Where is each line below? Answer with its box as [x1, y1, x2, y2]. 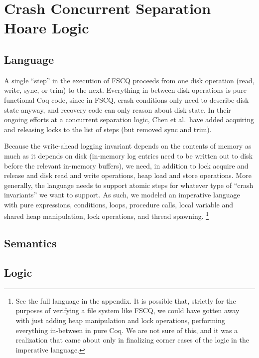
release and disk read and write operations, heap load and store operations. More [4, 170, 252, 180]
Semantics [4, 235, 57, 251]
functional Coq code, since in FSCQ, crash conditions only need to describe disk [4, 94, 249, 105]
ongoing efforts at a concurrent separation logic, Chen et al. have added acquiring [4, 114, 255, 125]
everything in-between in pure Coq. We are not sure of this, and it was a [15, 325, 238, 335]
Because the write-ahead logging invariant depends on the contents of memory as [4, 141, 252, 151]
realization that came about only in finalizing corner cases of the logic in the [15, 335, 249, 345]
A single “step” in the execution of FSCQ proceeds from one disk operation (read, [4, 75, 255, 85]
